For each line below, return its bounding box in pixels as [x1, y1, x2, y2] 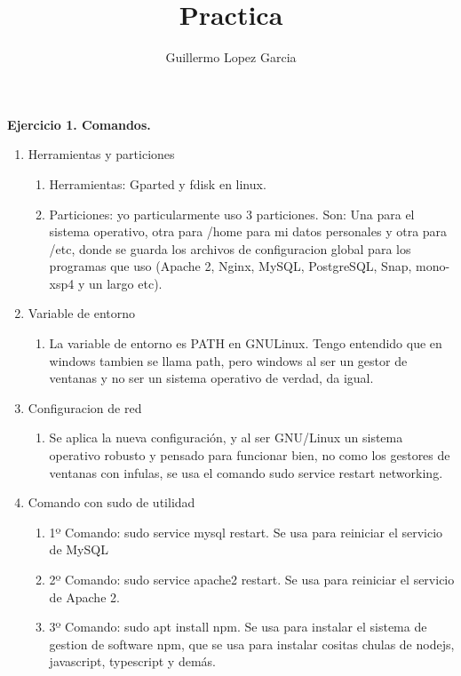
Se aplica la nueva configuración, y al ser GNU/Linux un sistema [49, 428, 403, 447]
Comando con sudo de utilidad [28, 493, 195, 512]
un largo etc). [89, 274, 163, 292]
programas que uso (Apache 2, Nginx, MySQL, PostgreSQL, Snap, [49, 257, 412, 275]
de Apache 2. [49, 587, 120, 606]
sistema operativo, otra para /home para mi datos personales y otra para [49, 222, 448, 241]
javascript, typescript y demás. [49, 652, 216, 671]
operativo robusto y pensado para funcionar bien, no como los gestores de [49, 446, 450, 465]
